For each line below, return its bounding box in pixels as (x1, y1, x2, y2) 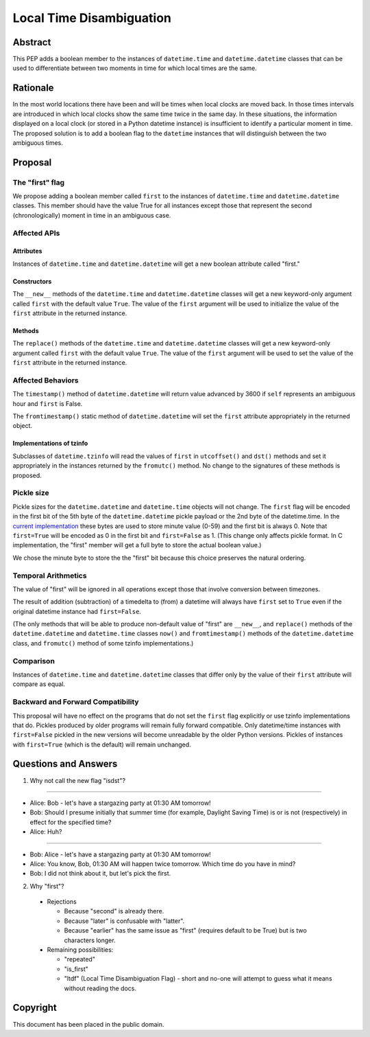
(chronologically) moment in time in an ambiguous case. (12, 211, 171, 219)
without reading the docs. (64, 984, 137, 992)
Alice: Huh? (29, 828, 62, 836)
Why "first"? (29, 882, 64, 890)
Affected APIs (12, 228, 60, 238)
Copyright (12, 1002, 58, 1014)
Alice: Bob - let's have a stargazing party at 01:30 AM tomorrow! (29, 799, 212, 807)
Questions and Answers (12, 758, 118, 770)
